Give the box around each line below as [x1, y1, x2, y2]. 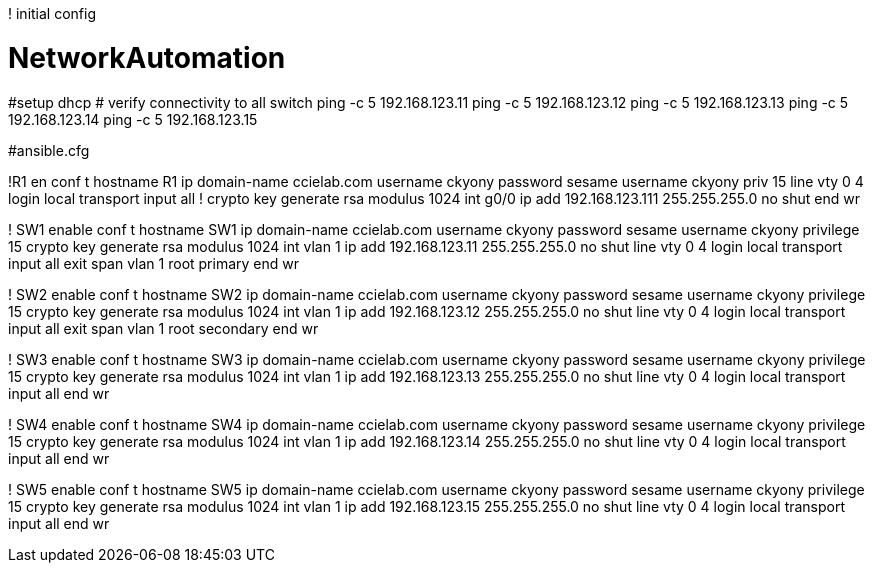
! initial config [8, 5, 96, 22]
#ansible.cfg [8, 141, 90, 159]
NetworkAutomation [8, 40, 286, 75]
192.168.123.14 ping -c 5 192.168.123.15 [8, 110, 258, 128]
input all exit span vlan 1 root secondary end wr [8, 319, 319, 337]
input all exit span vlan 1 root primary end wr [8, 254, 300, 272]
